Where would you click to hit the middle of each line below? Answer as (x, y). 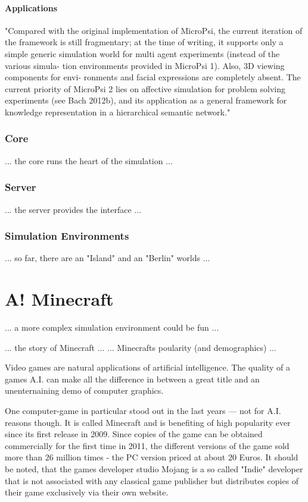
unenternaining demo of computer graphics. (84, 390)
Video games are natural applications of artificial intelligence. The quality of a (148, 367)
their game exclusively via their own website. (87, 492)
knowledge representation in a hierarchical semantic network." (118, 112)
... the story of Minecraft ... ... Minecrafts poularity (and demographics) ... (141, 347)
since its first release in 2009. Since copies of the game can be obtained (134, 434)
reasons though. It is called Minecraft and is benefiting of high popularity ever (148, 422)
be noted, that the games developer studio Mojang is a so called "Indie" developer (154, 469)
